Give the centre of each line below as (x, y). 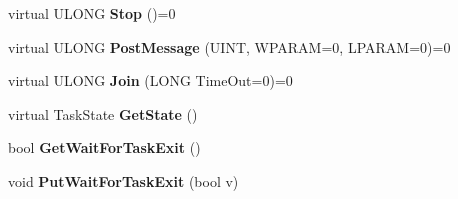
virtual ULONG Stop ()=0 (92, 13)
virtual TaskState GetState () (103, 113)
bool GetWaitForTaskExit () (104, 147)
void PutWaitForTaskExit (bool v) (123, 180)
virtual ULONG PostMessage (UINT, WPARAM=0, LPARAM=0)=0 (229, 46)
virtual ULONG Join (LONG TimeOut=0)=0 (150, 80)
